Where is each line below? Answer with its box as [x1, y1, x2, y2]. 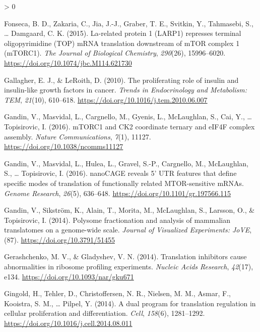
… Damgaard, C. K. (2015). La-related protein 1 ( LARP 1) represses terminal [4, 28, 241, 38]
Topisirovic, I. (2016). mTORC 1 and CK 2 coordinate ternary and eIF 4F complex [4, 121, 255, 131]
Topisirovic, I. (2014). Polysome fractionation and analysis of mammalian [4, 214, 230, 225]
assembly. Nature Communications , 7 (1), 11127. [4, 131, 151, 141]
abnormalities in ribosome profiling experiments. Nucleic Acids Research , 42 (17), [4, 261, 253, 272]
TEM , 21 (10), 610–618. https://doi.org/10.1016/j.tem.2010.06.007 [4, 94, 208, 105]
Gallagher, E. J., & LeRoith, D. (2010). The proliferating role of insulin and [4, 74, 239, 85]
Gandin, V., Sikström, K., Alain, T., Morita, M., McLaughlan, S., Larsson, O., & [4, 205, 255, 215]
